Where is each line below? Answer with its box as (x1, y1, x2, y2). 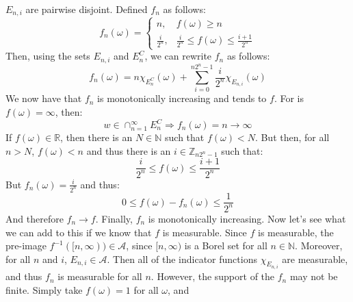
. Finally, (95, 211, 133, 225)
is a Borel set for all (184, 238, 267, 253)
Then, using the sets (5, 49, 90, 63)
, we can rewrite (144, 49, 212, 63)
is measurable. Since (162, 225, 247, 239)
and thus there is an (86, 143, 171, 158)
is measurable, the (258, 225, 334, 239)
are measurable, (282, 251, 348, 266)
